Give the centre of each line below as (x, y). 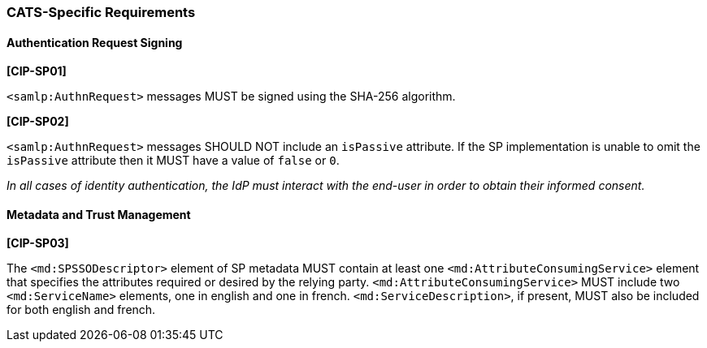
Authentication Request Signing (95, 42)
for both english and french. (81, 310)
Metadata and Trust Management (99, 214)
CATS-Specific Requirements (101, 12)
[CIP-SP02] (38, 122)
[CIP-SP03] (38, 243)
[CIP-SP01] (37, 71)
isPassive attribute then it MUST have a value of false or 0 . (173, 161)
